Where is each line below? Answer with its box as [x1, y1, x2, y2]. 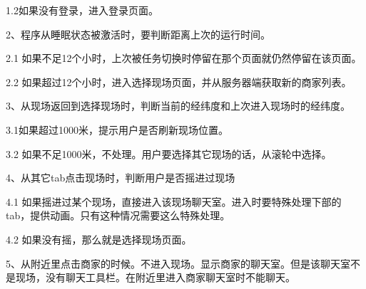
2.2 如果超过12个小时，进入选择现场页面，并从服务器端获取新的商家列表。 [6, 74, 352, 89]
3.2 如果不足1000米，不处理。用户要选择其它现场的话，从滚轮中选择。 [6, 146, 332, 161]
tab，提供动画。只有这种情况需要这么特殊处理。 [6, 208, 230, 223]
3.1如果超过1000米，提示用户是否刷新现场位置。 [6, 122, 228, 137]
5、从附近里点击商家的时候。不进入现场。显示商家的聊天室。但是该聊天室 [6, 256, 350, 270]
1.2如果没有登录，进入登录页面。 [6, 3, 158, 17]
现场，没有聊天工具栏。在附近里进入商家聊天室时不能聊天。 [15, 270, 295, 285]
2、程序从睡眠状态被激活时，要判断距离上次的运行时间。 [6, 26, 270, 41]
